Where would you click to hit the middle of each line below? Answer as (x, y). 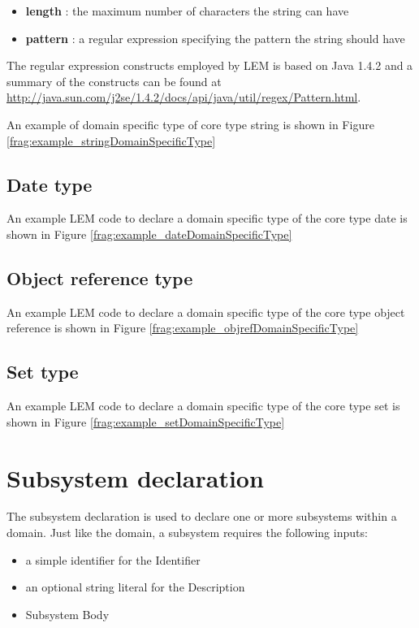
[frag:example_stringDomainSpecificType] (111, 140)
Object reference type (100, 277)
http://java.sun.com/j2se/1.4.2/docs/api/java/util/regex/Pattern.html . (184, 97)
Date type (50, 184)
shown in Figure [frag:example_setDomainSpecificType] (146, 421)
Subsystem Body (67, 614)
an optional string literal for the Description (135, 587)
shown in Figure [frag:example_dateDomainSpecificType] (149, 234)
